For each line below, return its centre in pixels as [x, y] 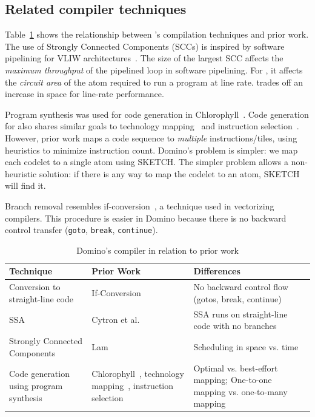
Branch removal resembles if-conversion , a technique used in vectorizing [140, 205]
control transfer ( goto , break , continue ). [81, 230]
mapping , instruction [133, 385]
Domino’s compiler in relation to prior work [157, 250]
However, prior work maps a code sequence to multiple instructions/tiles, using [151, 137]
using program [36, 385]
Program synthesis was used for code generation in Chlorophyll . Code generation [157, 114]
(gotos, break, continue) [237, 298]
